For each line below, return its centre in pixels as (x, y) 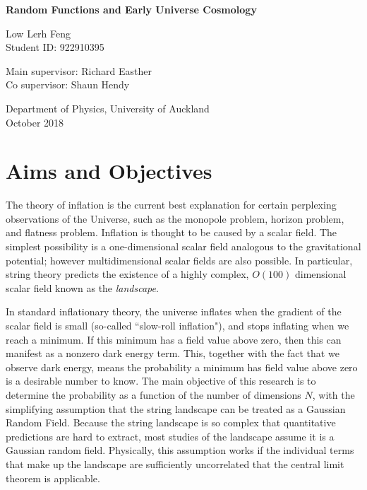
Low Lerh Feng (38, 33)
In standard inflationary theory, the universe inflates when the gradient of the (174, 311)
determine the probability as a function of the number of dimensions (154, 395)
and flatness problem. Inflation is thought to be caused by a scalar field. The (172, 232)
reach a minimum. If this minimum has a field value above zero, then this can (174, 339)
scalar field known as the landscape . (82, 287)
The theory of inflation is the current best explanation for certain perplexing (171, 205)
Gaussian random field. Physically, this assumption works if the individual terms (180, 450)
